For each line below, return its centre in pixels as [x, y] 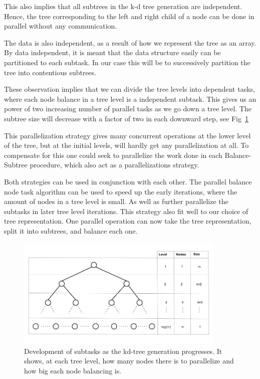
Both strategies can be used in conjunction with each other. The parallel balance [128, 181]
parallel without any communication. [61, 26]
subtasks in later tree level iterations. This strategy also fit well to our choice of [126, 211]
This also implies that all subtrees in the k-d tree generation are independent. [123, 6]
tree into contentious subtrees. [50, 72]
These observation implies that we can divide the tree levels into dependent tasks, [129, 89]
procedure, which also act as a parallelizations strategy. [114, 165]
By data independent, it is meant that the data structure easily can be [112, 52]
